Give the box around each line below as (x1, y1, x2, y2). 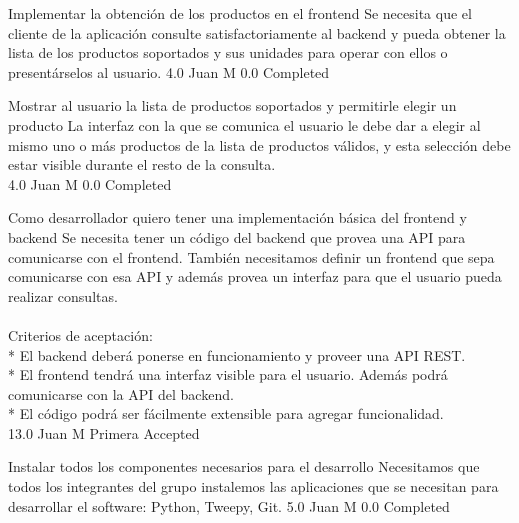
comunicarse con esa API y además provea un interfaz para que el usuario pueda (8, 266, 502, 287)
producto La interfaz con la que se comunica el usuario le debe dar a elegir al (8, 114, 481, 135)
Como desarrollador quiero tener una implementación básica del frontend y (8, 207, 467, 228)
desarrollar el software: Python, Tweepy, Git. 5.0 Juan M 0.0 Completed (8, 495, 450, 516)
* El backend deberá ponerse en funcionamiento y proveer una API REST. (8, 344, 466, 365)
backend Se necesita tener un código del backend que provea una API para (8, 226, 466, 247)
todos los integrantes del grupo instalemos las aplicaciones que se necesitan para (8, 476, 499, 497)
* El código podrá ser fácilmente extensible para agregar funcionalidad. (8, 403, 444, 424)
